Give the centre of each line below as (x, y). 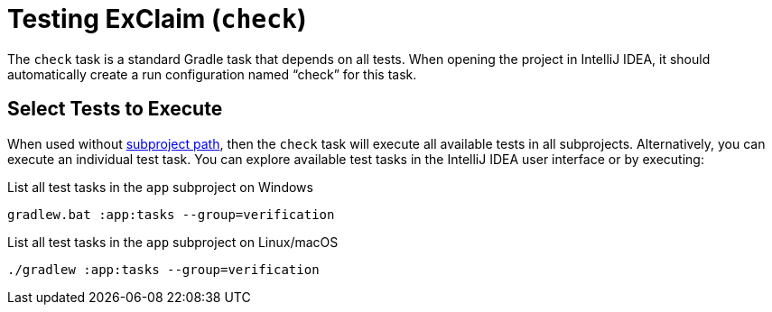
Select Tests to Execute (115, 109)
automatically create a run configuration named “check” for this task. (212, 74)
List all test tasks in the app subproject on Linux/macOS (173, 242)
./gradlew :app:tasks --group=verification (163, 269)
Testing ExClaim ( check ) (157, 19)
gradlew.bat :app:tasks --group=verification (171, 214)
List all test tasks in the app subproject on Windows (160, 187)
